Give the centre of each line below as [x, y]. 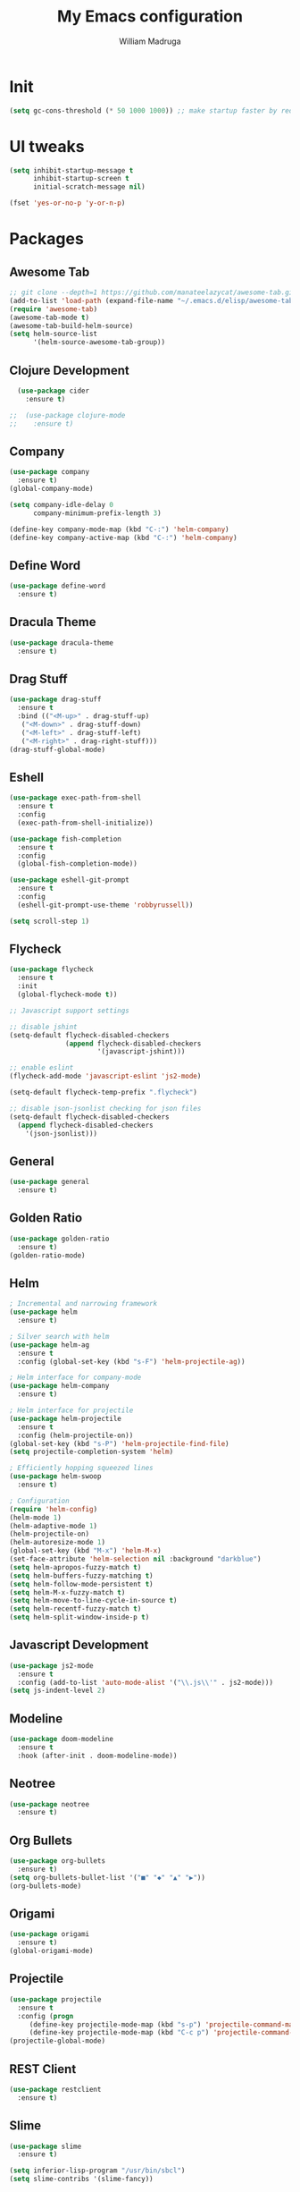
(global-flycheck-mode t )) [67, 994]
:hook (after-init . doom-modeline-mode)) [97, 1756]
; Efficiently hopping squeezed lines [81, 1468]
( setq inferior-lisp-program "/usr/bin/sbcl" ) [97, 2171]
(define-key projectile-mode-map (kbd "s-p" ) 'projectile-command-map [163, 2024]
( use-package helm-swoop [55, 1477]
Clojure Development [69, 370]
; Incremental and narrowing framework [83, 1304]
